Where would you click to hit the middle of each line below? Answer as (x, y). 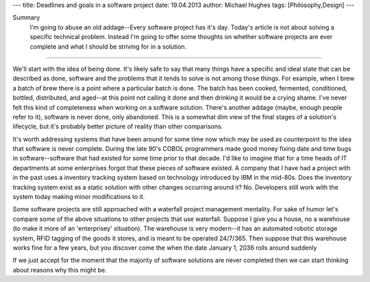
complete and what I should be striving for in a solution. (108, 46)
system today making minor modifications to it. (79, 197)
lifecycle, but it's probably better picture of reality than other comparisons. (118, 126)
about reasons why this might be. (60, 270)
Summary (26, 18)
